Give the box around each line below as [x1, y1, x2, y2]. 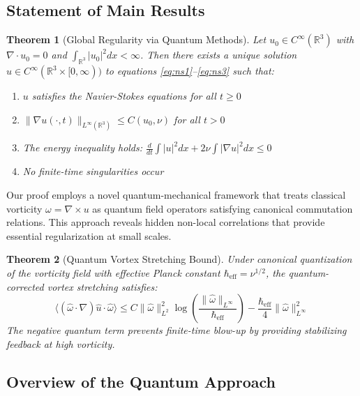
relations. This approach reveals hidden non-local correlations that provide [6, 215, 325, 229]
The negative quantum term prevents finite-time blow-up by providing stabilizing [6, 323, 347, 337]
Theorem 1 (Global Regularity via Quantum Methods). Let [6, 32, 267, 47]
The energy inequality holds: [22, 140, 143, 155]
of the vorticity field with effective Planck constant [6, 266, 220, 280]
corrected [6, 279, 44, 294]
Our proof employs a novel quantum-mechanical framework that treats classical [6, 188, 346, 202]
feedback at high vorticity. [6, 336, 115, 351]
